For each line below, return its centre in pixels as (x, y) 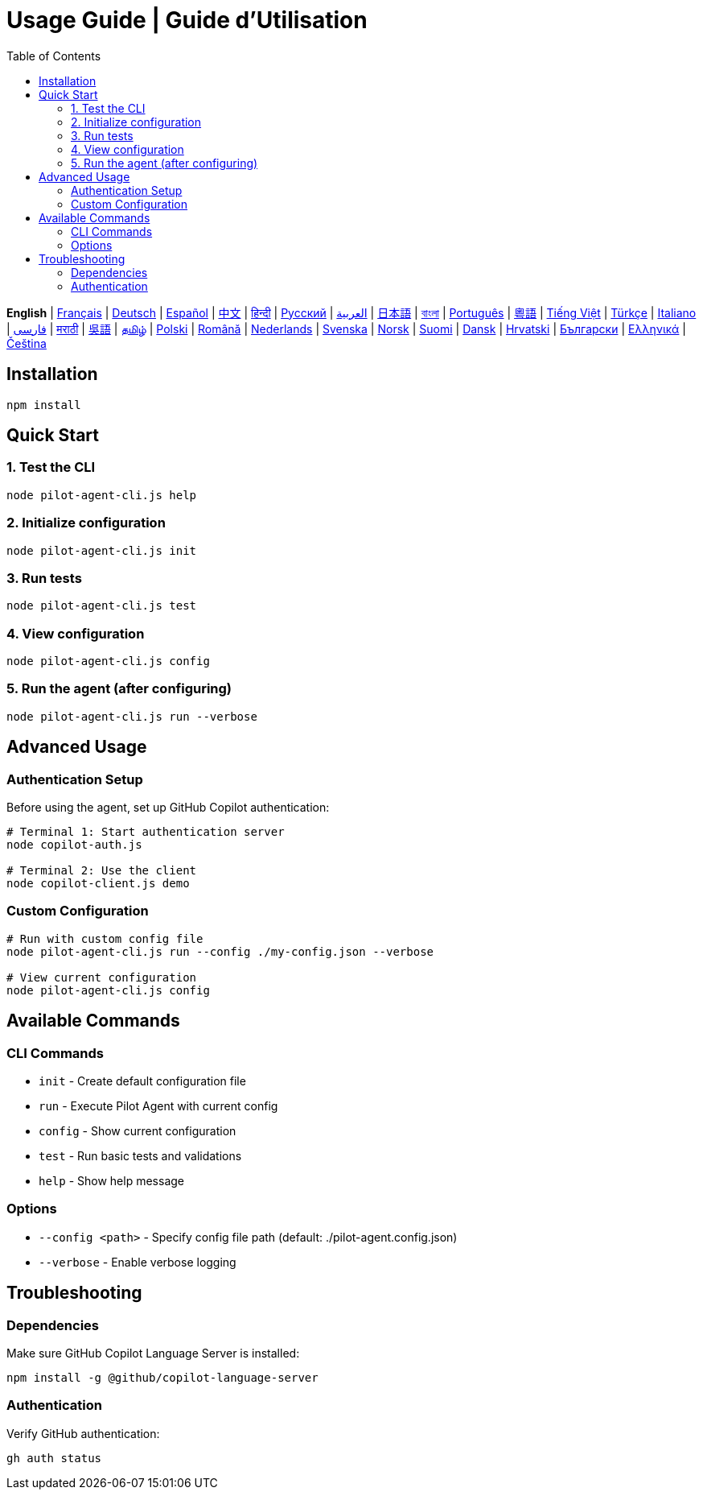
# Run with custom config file (105, 938)
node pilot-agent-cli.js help (102, 495)
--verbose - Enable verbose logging (138, 1262)
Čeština (27, 343)
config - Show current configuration (138, 1131)
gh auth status (54, 1458)
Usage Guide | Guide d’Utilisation (187, 20)
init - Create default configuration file (142, 1081)
